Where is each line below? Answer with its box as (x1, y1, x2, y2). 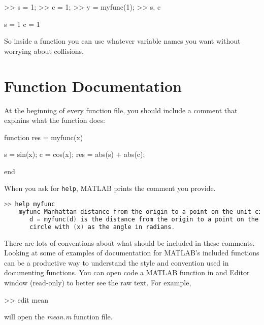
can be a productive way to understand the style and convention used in (4, 257, 229, 268)
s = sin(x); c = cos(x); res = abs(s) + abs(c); (4, 149, 145, 159)
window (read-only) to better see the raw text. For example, (4, 277, 191, 287)
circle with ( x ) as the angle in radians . (29, 223, 175, 231)
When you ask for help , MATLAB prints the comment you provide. (4, 183, 216, 193)
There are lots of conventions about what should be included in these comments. (4, 237, 255, 248)
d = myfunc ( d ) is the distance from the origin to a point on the (29, 215, 259, 223)
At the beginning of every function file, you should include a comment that (4, 105, 238, 115)
